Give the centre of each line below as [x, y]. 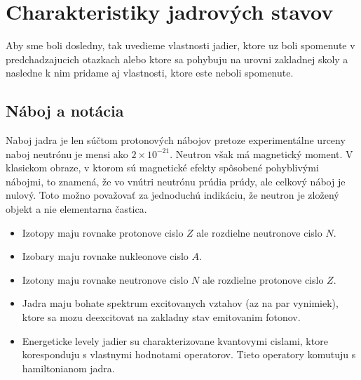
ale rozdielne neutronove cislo [259, 232]
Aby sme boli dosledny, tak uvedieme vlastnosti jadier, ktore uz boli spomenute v [180, 45]
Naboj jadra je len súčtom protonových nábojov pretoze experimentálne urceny [176, 140]
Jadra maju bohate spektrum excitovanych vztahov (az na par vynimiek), [180, 303]
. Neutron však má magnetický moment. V [261, 153]
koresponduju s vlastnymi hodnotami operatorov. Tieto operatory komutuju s [189, 354]
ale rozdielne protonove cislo [263, 279]
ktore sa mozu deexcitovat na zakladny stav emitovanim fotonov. [161, 317]
